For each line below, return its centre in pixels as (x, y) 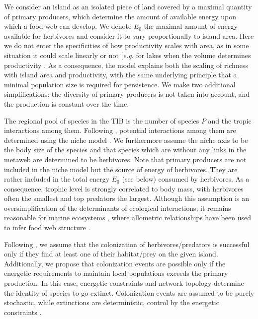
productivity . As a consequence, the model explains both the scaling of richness (126, 65)
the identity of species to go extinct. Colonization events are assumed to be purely (129, 292)
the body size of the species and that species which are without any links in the (125, 150)
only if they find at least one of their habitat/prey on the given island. (111, 254)
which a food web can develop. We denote (68, 26)
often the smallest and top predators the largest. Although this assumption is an (127, 198)
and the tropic (230, 120)
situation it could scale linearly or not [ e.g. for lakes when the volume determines (128, 55)
